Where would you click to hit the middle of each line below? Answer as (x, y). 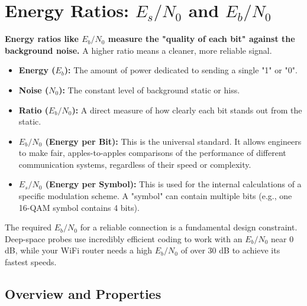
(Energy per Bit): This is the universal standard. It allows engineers (173, 141)
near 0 (282, 238)
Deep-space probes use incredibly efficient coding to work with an (124, 238)
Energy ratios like (42, 39)
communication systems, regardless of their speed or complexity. (135, 164)
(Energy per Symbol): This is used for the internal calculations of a (173, 184)
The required (28, 227)
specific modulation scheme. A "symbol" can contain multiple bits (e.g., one (155, 196)
